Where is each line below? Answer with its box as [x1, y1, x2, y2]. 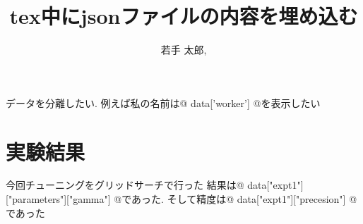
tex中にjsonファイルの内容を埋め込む [9, 1, 358, 30]
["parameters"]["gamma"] [6, 192, 111, 206]
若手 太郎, [160, 42, 207, 57]
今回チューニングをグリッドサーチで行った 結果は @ [6, 178, 244, 192]
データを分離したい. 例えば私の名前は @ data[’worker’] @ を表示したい [6, 95, 321, 110]
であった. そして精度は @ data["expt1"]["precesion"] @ [121, 192, 357, 206]
